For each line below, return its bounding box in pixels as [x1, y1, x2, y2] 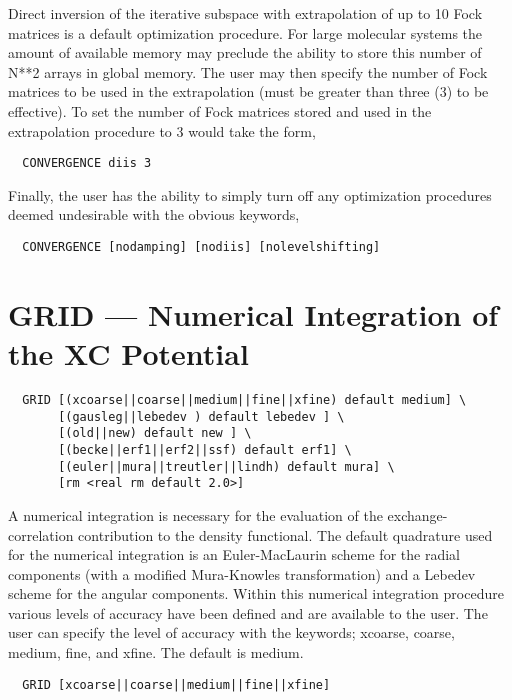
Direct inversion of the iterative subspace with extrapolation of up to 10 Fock [8, 3, 483, 23]
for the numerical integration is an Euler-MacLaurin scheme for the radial [8, 544, 460, 565]
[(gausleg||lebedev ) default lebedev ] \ [58, 409, 345, 424]
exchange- [387, 504, 448, 525]
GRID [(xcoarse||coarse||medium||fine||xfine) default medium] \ [22, 392, 467, 407]
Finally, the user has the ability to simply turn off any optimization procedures [8, 184, 492, 205]
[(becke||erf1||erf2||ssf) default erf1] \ [58, 442, 352, 457]
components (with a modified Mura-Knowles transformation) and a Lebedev [8, 563, 476, 584]
